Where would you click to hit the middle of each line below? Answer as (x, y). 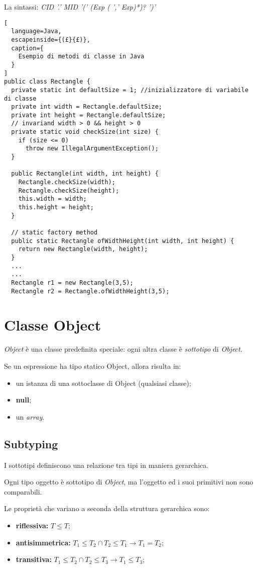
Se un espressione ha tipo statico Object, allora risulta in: (93, 366)
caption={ (27, 48)
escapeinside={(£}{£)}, (51, 39)
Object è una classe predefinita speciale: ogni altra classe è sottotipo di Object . (123, 349)
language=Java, (36, 31)
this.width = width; (52, 199)
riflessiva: (32, 525)
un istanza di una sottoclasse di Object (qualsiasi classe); (103, 383)
